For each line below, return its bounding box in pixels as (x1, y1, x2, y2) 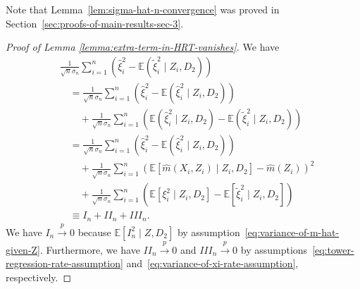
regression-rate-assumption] (6, 256, 123, 271)
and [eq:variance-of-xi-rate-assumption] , (126, 256, 299, 271)
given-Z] (6, 242, 40, 257)
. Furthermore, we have (40, 242, 140, 257)
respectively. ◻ (6, 269, 72, 284)
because (77, 224, 111, 239)
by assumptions (240, 242, 308, 257)
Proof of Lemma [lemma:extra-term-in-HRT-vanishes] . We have (6, 39, 280, 54)
